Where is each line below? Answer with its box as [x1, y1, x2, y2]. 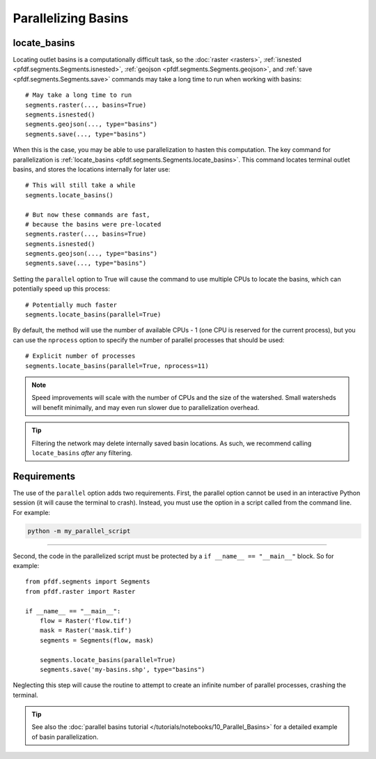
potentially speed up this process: [13, 284, 111, 293]
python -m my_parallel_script [27, 527, 131, 535]
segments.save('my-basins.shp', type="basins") [39, 666, 205, 673]
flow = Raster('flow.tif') [39, 617, 132, 624]
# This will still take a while [25, 181, 136, 190]
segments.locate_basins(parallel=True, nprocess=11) [25, 362, 209, 369]
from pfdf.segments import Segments [25, 578, 150, 585]
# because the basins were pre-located [25, 220, 162, 228]
